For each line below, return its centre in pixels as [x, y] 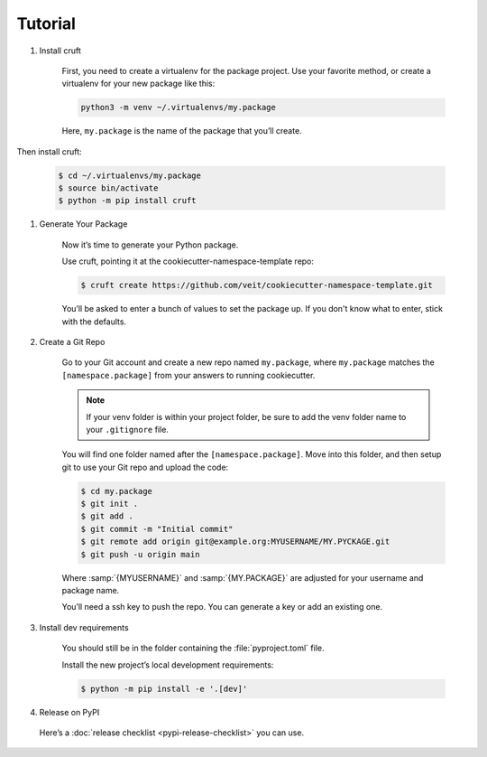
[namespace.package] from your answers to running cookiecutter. [188, 375]
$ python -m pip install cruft [128, 201]
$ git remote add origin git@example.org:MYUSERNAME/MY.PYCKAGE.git [235, 542]
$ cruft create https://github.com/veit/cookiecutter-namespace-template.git [257, 285]
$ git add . [107, 516]
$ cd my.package [117, 491]
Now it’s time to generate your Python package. [150, 245]
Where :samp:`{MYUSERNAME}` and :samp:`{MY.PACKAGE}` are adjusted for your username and [243, 577]
